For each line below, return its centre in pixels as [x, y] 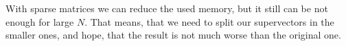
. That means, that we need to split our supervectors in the [209, 21]
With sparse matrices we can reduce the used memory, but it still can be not [167, 8]
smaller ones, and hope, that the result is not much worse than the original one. [173, 35]
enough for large [40, 21]
